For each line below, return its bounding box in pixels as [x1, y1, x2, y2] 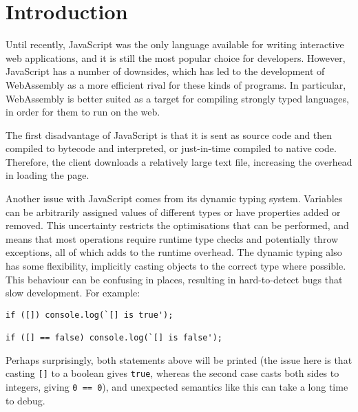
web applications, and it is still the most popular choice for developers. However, [6, 50, 346, 65]
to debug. [6, 393, 45, 407]
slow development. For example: [6, 285, 140, 300]
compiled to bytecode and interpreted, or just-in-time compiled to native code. [6, 141, 337, 155]
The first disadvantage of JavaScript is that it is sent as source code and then [6, 127, 333, 142]
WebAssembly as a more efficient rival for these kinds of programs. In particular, [6, 77, 346, 91]
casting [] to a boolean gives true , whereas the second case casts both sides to [6, 366, 339, 380]
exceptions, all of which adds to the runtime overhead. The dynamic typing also [6, 245, 342, 259]
